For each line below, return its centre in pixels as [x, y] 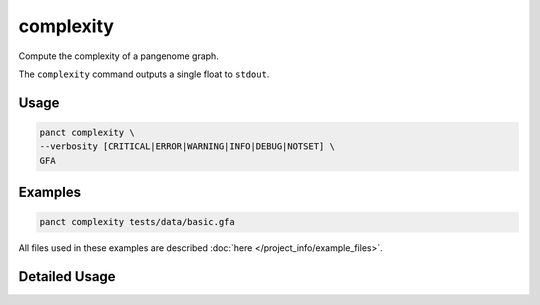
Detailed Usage [67, 276]
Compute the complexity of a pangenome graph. [118, 56]
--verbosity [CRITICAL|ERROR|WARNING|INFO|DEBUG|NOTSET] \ [187, 146]
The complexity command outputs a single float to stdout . [144, 74]
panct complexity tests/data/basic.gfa [137, 222]
